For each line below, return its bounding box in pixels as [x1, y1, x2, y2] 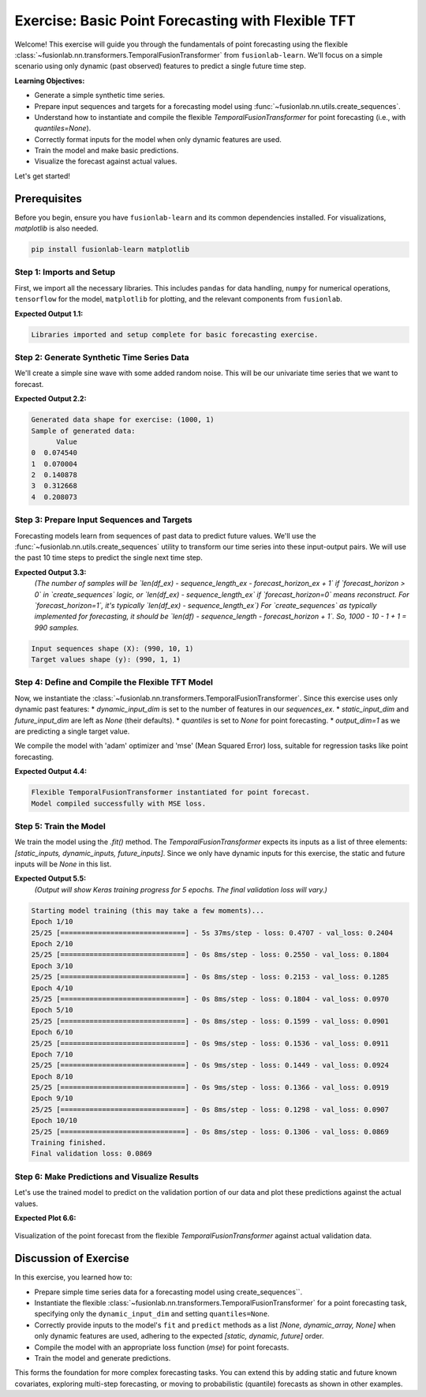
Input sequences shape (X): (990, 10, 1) [31, 644, 194, 653]
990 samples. [34, 622, 79, 632]
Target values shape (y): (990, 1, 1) [31, 655, 181, 664]
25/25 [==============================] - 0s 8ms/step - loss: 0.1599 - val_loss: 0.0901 [31, 1016, 390, 1026]
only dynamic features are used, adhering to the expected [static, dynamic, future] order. [34, 1331, 324, 1341]
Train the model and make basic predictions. [34, 146, 179, 156]
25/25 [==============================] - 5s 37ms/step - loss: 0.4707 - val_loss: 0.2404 [31, 928, 394, 937]
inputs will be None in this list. [14, 859, 112, 869]
